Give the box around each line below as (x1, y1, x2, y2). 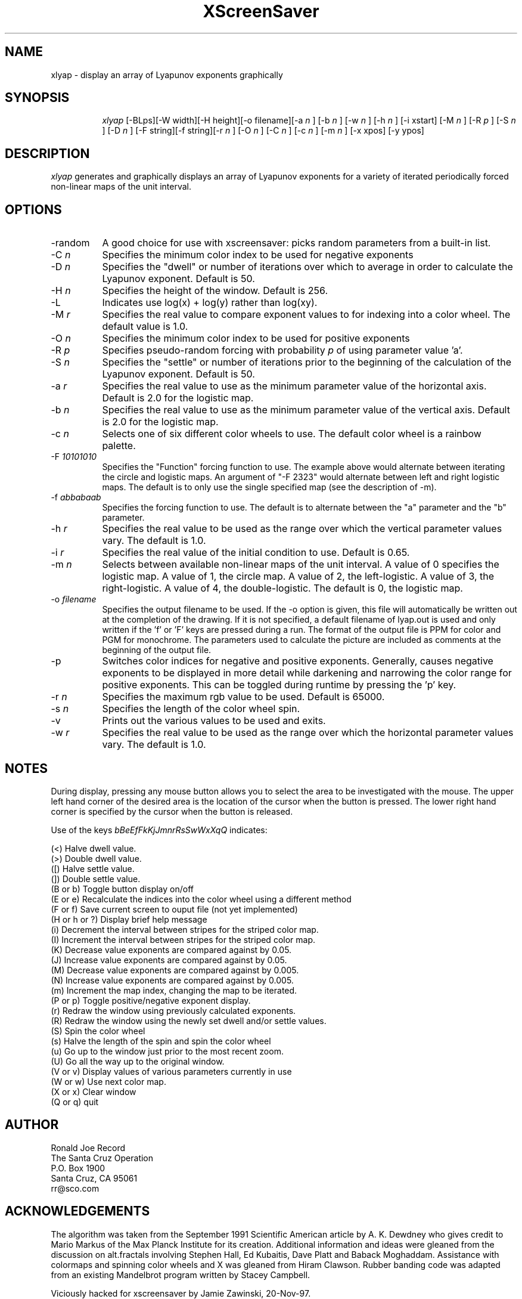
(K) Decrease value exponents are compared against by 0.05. (51, 944, 292, 955)
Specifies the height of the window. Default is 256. (102, 284, 328, 297)
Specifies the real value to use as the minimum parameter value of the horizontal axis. (102, 380, 487, 392)
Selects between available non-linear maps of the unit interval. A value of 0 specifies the (102, 558, 499, 571)
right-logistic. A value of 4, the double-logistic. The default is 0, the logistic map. (102, 582, 463, 595)
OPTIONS (5, 202, 62, 217)
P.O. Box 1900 (51, 1162, 105, 1173)
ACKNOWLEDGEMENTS (5, 1204, 150, 1219)
